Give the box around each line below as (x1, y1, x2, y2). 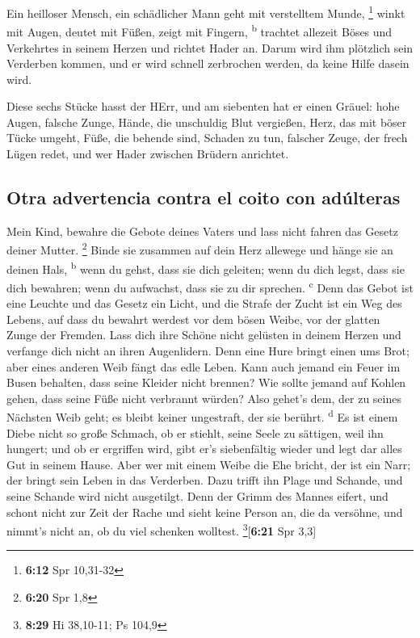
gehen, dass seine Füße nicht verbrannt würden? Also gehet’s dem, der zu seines (6, 389, 401, 406)
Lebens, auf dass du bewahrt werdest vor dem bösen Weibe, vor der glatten (6, 310, 380, 327)
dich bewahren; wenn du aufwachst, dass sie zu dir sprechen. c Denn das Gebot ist (6, 276, 414, 296)
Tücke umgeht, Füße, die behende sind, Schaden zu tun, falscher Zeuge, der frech (6, 129, 408, 146)
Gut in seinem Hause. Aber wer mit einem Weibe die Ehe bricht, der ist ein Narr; (6, 455, 411, 472)
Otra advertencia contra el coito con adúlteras (6, 185, 401, 210)
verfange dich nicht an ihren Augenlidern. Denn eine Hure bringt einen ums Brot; (6, 342, 409, 359)
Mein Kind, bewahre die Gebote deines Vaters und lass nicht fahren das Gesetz (6, 222, 398, 239)
